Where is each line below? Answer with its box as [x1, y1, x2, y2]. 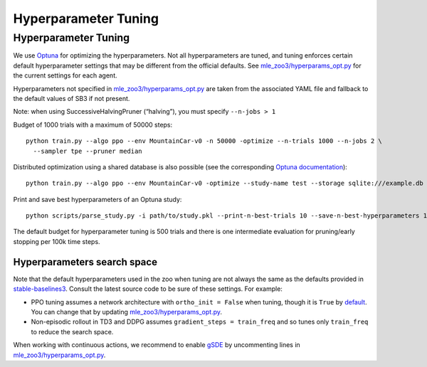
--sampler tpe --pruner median [33, 147, 142, 155]
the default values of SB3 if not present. [13, 94, 130, 102]
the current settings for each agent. [13, 71, 117, 80]
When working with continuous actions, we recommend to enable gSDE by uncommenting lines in [13, 341, 300, 349]
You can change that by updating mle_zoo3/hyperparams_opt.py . [31, 307, 223, 316]
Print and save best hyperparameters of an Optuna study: [13, 195, 182, 203]
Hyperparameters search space [13, 256, 158, 268]
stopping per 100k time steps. [13, 237, 100, 245]
